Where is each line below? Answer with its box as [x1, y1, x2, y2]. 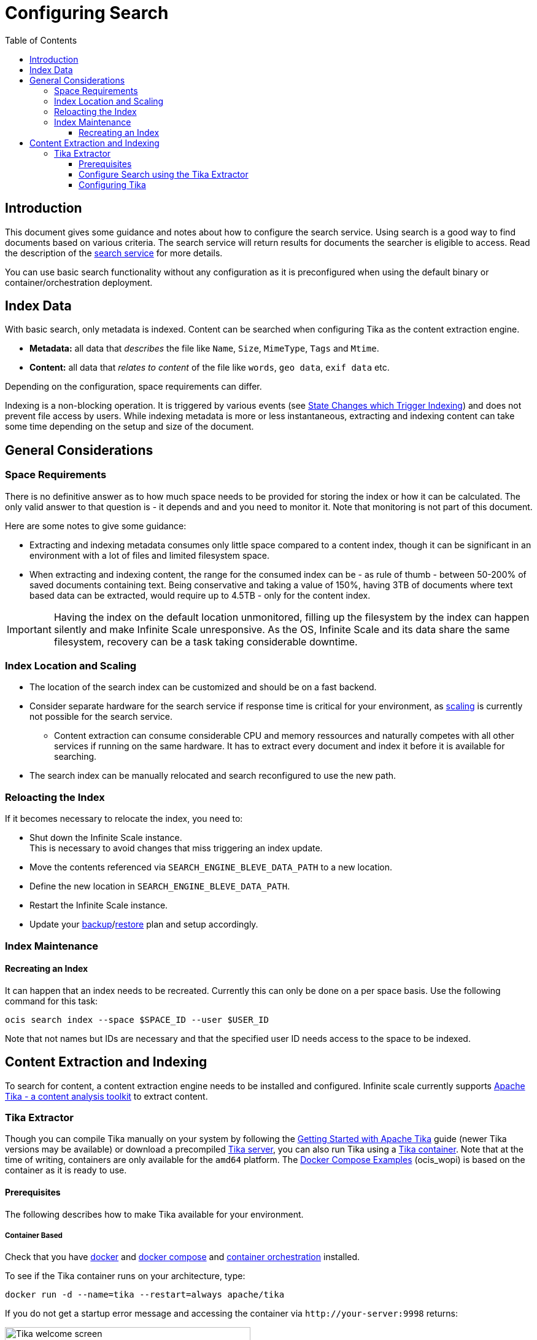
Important [7, 623, 52, 636]
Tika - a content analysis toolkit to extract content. [5, 1090, 208, 1102]
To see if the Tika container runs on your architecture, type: [5, 1271, 245, 1282]
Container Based [5, 1231, 63, 1240]
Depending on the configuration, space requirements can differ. [5, 381, 262, 392]
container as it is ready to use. [5, 1165, 127, 1176]
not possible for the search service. [29, 711, 173, 722]
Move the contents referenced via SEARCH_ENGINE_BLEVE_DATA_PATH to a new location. [29, 862, 393, 873]
